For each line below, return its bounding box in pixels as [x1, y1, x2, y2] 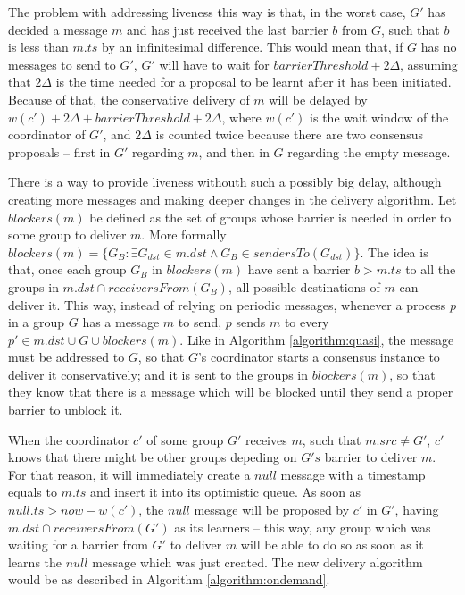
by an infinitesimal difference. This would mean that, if [102, 38, 403, 56]
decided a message [8, 20, 108, 38]
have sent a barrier [247, 260, 351, 279]
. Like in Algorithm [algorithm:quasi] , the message [179, 330, 454, 348]
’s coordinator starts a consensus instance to [197, 348, 440, 366]
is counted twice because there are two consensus [155, 125, 424, 144]
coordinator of [8, 125, 86, 144]
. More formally [141, 225, 227, 244]
